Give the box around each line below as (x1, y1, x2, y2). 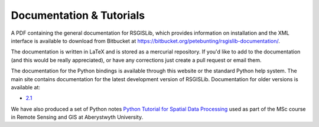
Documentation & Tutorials (11, 9, 145, 22)
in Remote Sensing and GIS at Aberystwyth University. (11, 113, 144, 121)
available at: (11, 83, 41, 91)
